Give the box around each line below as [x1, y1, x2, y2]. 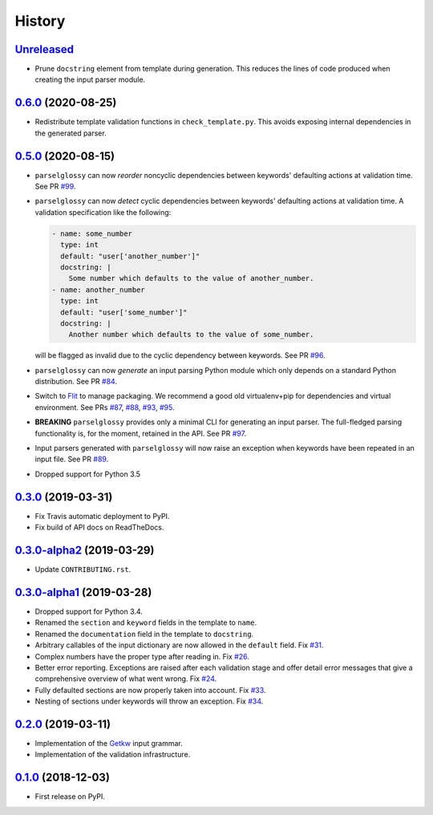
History [14, 12, 66, 30]
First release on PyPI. [34, 792, 106, 801]
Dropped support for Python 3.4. [34, 606, 144, 616]
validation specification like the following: [34, 207, 172, 217]
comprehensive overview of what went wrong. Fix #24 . [34, 674, 217, 683]
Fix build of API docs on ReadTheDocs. [34, 522, 164, 533]
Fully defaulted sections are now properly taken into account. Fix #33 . [34, 685, 266, 695]
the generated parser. [34, 128, 107, 138]
